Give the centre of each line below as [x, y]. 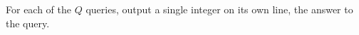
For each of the [39, 9]
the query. [28, 23]
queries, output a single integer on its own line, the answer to [219, 9]
